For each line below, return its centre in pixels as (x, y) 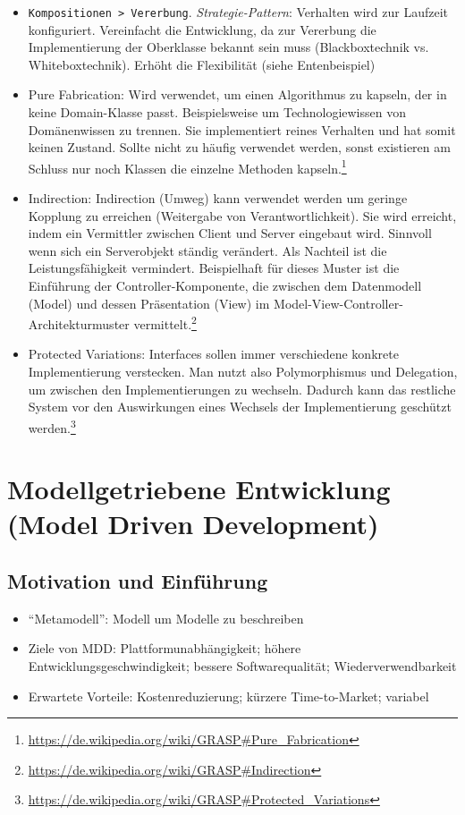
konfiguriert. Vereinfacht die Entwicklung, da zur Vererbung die (202, 29)
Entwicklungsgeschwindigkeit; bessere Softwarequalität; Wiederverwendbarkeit (242, 666)
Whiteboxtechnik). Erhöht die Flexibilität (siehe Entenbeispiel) (202, 64)
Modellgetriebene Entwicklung (199, 489)
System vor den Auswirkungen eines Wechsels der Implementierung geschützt (240, 407)
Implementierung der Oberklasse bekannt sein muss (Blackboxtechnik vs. (228, 47)
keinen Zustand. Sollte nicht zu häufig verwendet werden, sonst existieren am (239, 147)
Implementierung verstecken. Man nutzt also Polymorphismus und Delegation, (243, 372)
